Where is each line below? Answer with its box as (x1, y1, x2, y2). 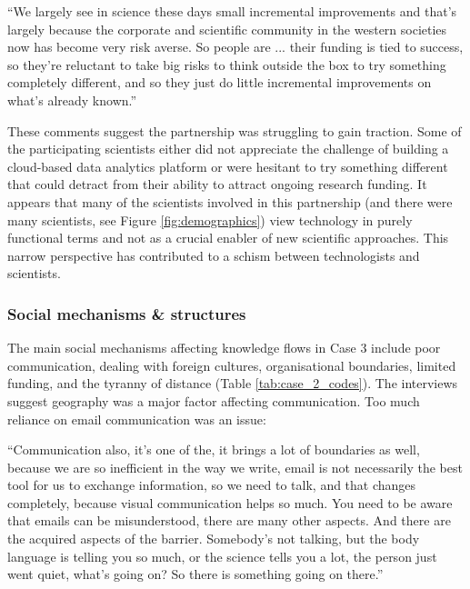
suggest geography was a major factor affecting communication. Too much (7, 391, 420, 410)
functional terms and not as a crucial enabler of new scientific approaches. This (7, 228, 449, 247)
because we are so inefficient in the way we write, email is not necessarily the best (7, 457, 463, 476)
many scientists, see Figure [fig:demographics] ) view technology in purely (7, 210, 413, 229)
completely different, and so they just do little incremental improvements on (7, 73, 432, 92)
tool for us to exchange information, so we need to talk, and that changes (7, 475, 416, 494)
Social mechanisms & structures (7, 302, 246, 324)
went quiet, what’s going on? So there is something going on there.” (7, 564, 384, 584)
